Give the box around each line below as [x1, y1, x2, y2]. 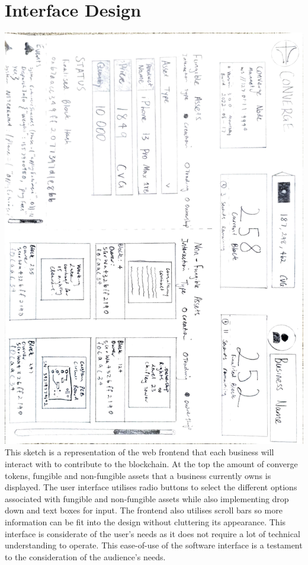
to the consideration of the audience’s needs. [5, 550, 166, 563]
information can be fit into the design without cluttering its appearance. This [5, 515, 286, 528]
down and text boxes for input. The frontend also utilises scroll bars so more [5, 504, 283, 516]
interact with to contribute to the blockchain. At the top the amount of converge [5, 457, 298, 470]
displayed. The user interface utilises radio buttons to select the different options [5, 481, 297, 493]
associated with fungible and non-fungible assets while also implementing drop [5, 492, 289, 505]
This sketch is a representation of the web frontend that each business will [5, 446, 274, 458]
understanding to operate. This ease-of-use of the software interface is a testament [5, 539, 303, 551]
